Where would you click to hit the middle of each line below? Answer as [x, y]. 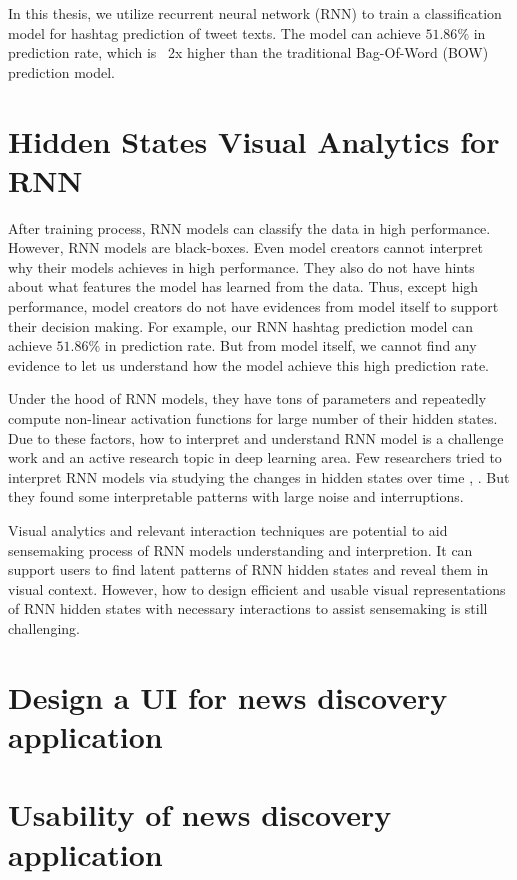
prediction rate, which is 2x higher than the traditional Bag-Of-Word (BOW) [248, 52]
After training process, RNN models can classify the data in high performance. [249, 227]
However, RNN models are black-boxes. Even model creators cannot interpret [245, 247]
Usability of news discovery [200, 814]
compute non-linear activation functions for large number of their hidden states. [253, 418]
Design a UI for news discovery [228, 696]
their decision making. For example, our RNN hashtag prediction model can [241, 325]
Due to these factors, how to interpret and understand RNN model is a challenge [256, 437]
